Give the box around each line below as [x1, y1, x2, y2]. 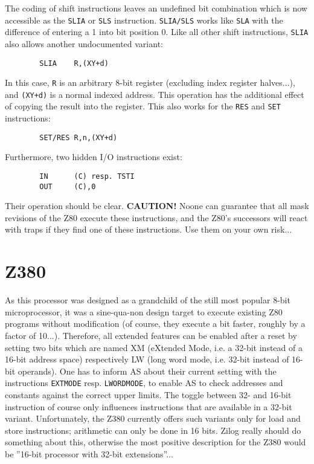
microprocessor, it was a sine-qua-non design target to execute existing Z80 [5, 305, 283, 318]
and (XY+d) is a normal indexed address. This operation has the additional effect [5, 88, 304, 100]
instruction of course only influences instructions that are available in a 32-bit [5, 400, 292, 413]
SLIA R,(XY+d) [39, 59, 109, 68]
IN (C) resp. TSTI [39, 172, 135, 181]
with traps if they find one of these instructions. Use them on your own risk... [5, 223, 292, 236]
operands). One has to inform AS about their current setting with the [18, 364, 277, 377]
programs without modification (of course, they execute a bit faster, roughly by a [5, 317, 306, 330]
